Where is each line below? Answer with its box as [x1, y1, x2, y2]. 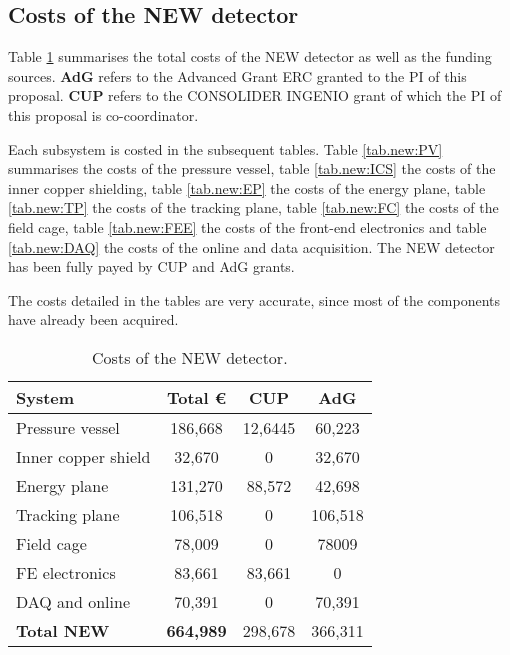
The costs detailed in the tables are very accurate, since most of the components [8, 289, 501, 310]
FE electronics [16, 560, 116, 584]
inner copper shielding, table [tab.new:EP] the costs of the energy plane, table [8, 177, 486, 198]
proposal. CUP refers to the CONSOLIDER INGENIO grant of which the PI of [8, 85, 502, 106]
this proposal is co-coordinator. [8, 104, 199, 125]
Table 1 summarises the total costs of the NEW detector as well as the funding [8, 46, 492, 67]
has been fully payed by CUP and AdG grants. [8, 256, 295, 277]
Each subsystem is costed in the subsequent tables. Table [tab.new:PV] [8, 138, 443, 159]
